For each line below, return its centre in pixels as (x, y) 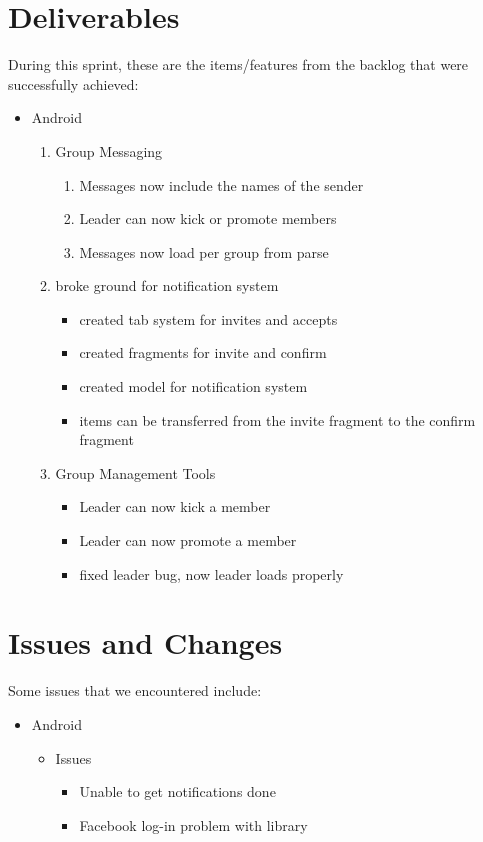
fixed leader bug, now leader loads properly (211, 573)
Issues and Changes (145, 642)
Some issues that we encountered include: (135, 690)
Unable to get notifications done (177, 791)
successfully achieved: (73, 83)
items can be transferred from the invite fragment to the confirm (277, 419)
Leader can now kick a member (175, 506)
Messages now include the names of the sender (221, 184)
